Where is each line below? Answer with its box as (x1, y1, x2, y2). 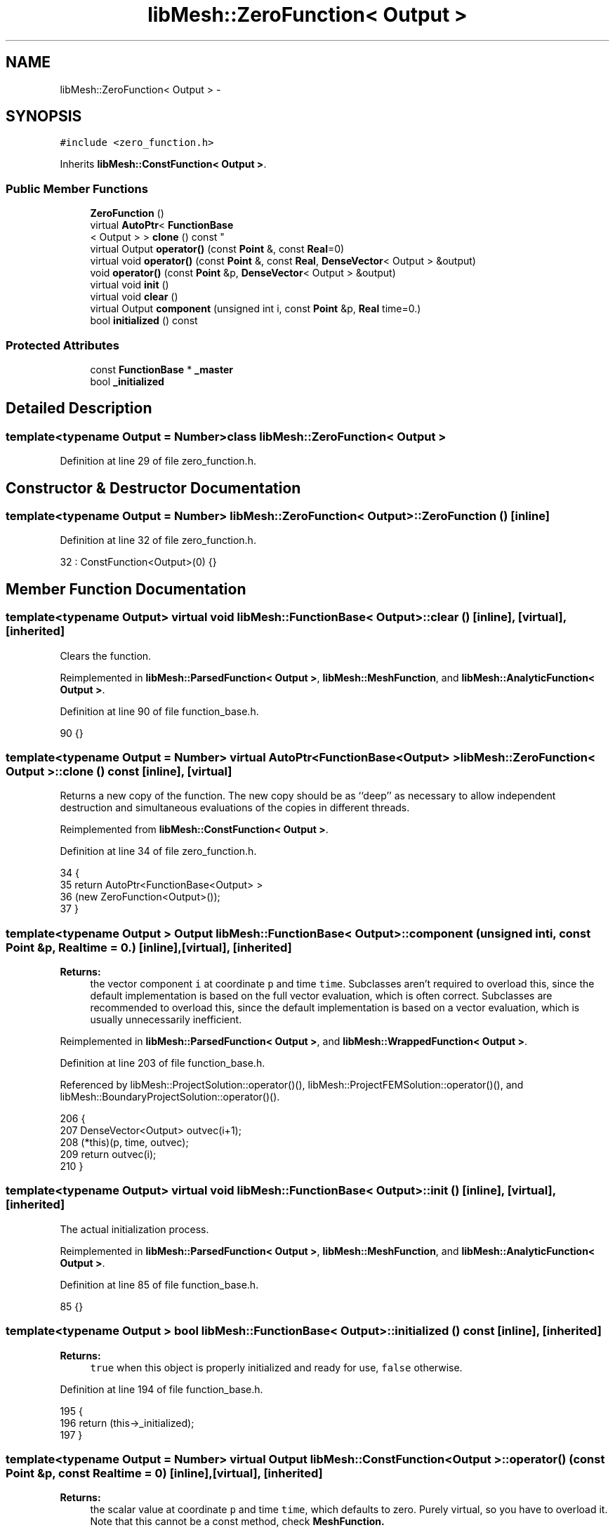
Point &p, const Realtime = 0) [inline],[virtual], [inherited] (6, 1465, 323, 1480)
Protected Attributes (6, 338, 119, 352)
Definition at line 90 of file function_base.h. (60, 705, 259, 717)
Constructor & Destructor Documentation (6, 479, 301, 497)
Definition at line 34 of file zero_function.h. (60, 845, 257, 858)
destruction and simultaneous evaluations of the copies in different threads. (60, 801, 410, 814)
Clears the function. (60, 649, 152, 662)
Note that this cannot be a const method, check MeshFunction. (90, 1515, 385, 1528)
